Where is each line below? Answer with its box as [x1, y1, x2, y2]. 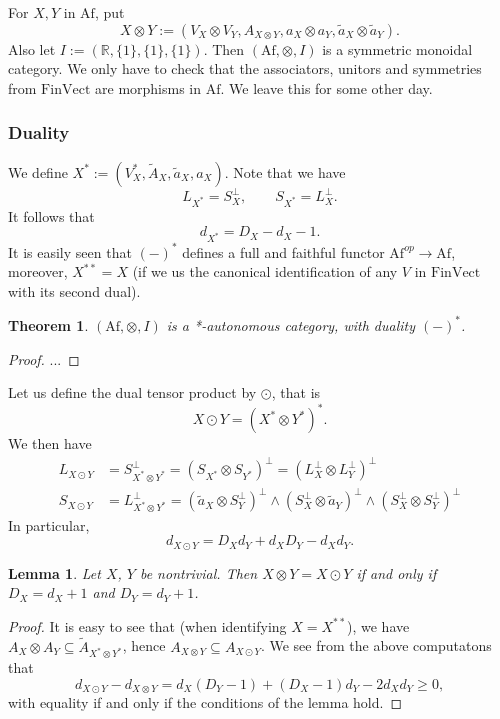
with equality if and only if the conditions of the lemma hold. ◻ [8, 692, 403, 713]
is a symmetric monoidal [322, 38, 473, 59]
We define [8, 161, 68, 182]
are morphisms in [95, 77, 202, 98]
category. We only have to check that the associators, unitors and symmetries [8, 58, 482, 79]
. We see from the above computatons [260, 635, 492, 656]
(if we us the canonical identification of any [132, 261, 398, 282]
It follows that [8, 205, 95, 226]
